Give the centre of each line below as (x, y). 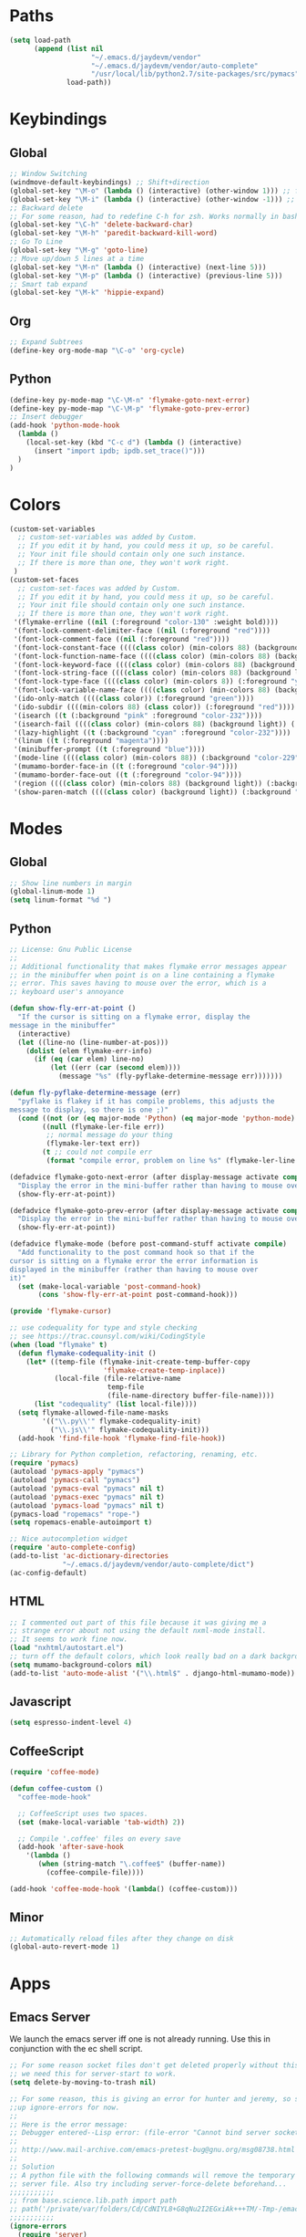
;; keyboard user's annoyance (67, 992)
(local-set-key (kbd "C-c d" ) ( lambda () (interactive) (134, 443)
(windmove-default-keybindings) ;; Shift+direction (109, 183)
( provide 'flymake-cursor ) (61, 1312)
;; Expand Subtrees (46, 342)
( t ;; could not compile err (97, 1152)
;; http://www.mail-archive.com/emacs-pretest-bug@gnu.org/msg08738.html (153, 2150)
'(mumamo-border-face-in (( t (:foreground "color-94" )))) (126, 767)
